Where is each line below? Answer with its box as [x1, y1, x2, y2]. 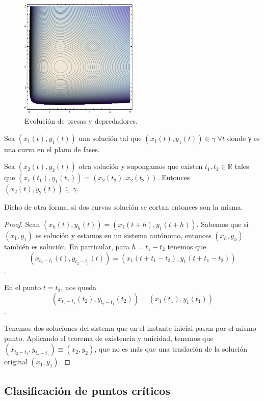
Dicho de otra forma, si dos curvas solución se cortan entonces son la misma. [4, 202, 243, 212]
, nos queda [61, 282, 96, 293]
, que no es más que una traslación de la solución [94, 343, 248, 354]
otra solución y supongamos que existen [78, 161, 203, 171]
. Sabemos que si [196, 218, 249, 229]
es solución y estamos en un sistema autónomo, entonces [35, 230, 212, 240]
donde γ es [227, 132, 260, 143]
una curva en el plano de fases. [4, 144, 100, 154]
